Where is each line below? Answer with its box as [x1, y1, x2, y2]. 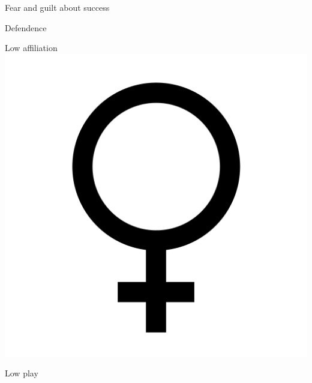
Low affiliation [5, 41, 58, 54]
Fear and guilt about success [5, 1, 110, 13]
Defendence [5, 21, 47, 34]
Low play [5, 367, 38, 379]
